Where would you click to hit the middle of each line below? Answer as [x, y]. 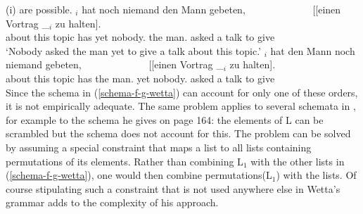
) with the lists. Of [316, 175]
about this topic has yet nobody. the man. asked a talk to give [140, 37]
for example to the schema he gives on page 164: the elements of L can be [165, 119]
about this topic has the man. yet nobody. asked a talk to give [140, 78]
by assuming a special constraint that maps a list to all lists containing [159, 147]
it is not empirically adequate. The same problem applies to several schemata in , [181, 106]
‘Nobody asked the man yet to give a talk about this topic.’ [133, 50]
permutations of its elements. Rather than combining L [125, 161]
